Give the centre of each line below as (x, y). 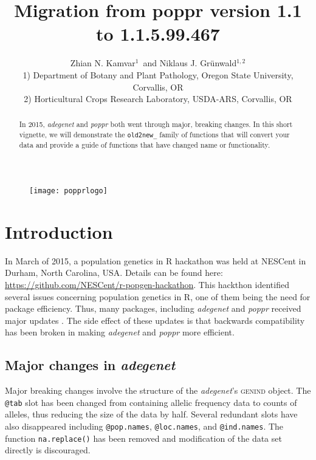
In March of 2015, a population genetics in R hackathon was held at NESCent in (156, 260)
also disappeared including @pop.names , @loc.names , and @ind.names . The (144, 426)
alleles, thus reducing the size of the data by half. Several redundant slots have (151, 414)
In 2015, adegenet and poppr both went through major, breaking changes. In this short (156, 124)
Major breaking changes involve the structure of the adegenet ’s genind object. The (158, 390)
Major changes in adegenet (90, 365)
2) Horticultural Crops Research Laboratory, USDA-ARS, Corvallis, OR (158, 99)
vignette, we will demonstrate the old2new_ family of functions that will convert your (154, 135)
